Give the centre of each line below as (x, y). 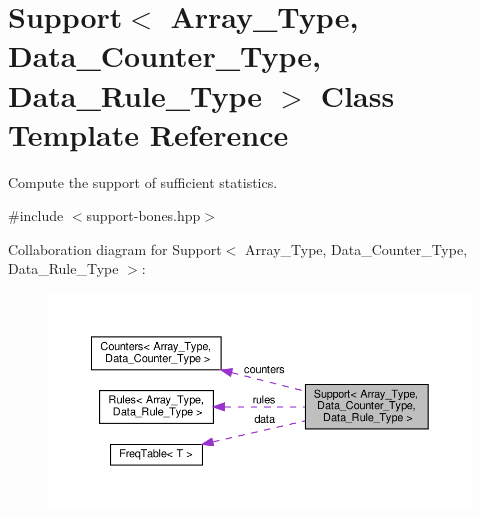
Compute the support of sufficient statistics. (143, 181)
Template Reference (148, 133)
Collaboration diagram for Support (115, 248)
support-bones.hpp (143, 215)
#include (36, 215)
